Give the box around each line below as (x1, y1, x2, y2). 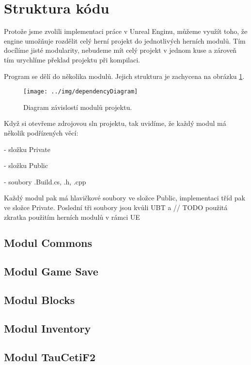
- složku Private (4, 144, 50, 154)
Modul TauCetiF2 (4, 349, 96, 364)
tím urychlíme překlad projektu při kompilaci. (4, 54, 140, 64)
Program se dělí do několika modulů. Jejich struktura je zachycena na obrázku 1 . (4, 71, 245, 81)
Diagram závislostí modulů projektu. (23, 102, 132, 112)
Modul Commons (4, 235, 93, 250)
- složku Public (4, 160, 48, 170)
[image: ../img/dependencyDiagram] (23, 88, 138, 95)
